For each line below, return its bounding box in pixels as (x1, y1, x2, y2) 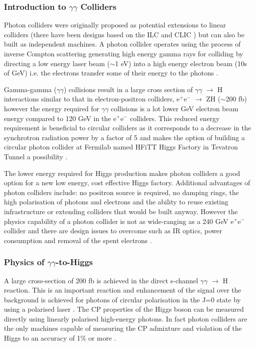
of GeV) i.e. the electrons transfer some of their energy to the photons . (4, 68, 218, 78)
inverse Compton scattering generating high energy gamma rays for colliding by (4, 49, 243, 58)
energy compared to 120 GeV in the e (4, 113, 117, 123)
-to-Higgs (55, 256, 93, 268)
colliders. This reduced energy (129, 113, 220, 123)
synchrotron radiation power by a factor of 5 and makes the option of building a (4, 132, 245, 142)
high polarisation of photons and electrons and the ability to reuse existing (4, 197, 229, 207)
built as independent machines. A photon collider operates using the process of (4, 39, 241, 49)
